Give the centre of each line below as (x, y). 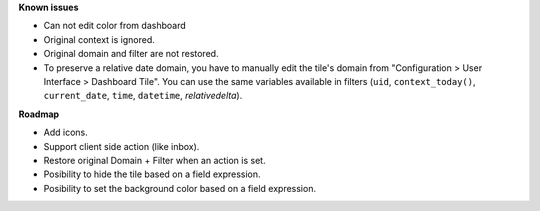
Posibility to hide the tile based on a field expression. (152, 174)
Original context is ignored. (99, 39)
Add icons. (66, 132)
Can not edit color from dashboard (115, 26)
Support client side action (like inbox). (121, 146)
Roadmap (39, 114)
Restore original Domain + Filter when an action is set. (154, 160)
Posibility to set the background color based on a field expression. (180, 188)
